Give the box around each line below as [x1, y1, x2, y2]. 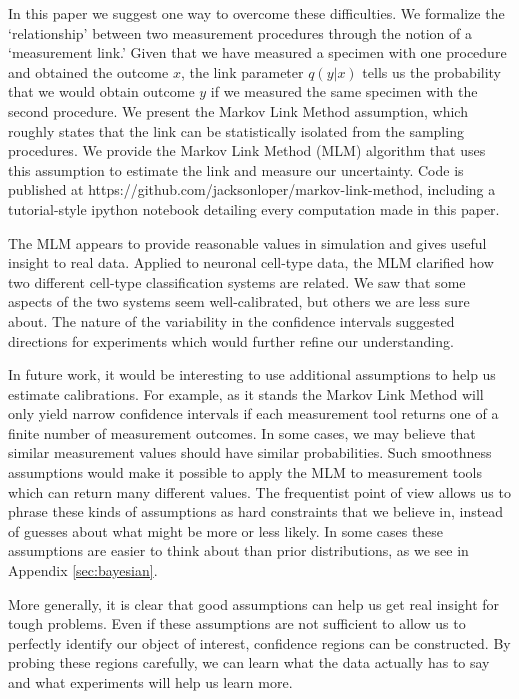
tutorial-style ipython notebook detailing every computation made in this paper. [8, 198, 500, 219]
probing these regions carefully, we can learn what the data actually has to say [8, 652, 490, 673]
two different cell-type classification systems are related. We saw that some [8, 271, 466, 292]
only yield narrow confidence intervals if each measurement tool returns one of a [8, 403, 499, 424]
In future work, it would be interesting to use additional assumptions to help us [8, 364, 496, 385]
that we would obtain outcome [8, 81, 195, 102]
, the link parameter [180, 61, 304, 82]
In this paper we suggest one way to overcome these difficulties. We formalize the [8, 3, 505, 23]
